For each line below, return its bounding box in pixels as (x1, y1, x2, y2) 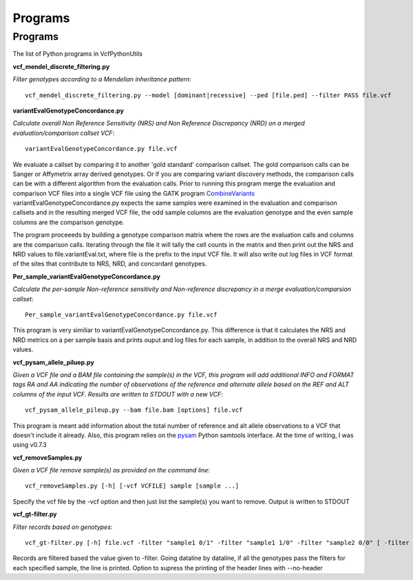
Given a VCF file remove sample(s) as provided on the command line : (12, 466, 210, 474)
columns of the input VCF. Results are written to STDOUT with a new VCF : (12, 390, 224, 398)
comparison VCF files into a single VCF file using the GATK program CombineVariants (12, 189, 255, 197)
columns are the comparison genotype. (12, 218, 125, 226)
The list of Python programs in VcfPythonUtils (12, 50, 142, 58)
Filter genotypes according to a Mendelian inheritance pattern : (12, 75, 192, 83)
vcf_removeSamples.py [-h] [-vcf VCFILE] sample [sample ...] (25, 482, 240, 490)
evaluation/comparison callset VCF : (12, 128, 115, 137)
